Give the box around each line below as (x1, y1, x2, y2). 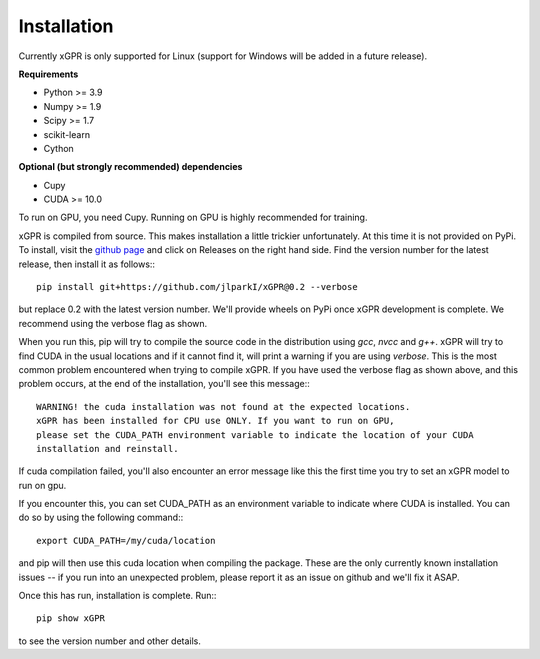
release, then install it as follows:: (18, 258, 155, 270)
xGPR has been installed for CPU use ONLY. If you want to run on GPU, (36, 415, 395, 427)
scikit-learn (43, 128, 90, 140)
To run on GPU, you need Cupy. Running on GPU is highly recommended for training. (18, 211, 368, 224)
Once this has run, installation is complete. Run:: (18, 590, 217, 602)
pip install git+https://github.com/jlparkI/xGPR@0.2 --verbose (36, 281, 359, 293)
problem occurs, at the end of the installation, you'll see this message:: (18, 378, 310, 390)
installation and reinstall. (36, 443, 179, 454)
